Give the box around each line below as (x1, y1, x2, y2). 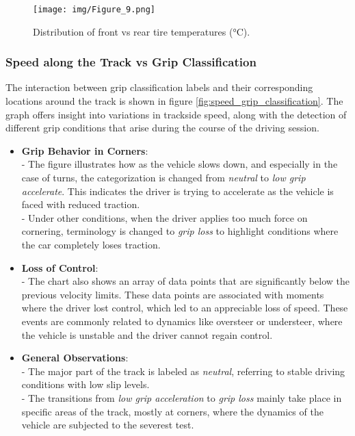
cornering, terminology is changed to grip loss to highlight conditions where (21, 224, 339, 238)
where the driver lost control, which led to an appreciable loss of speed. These (21, 300, 348, 315)
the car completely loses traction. (21, 238, 161, 251)
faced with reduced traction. (21, 197, 140, 211)
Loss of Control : (21, 260, 98, 274)
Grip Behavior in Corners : (21, 143, 148, 157)
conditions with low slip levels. (21, 377, 150, 392)
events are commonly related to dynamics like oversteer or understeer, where (21, 313, 343, 328)
